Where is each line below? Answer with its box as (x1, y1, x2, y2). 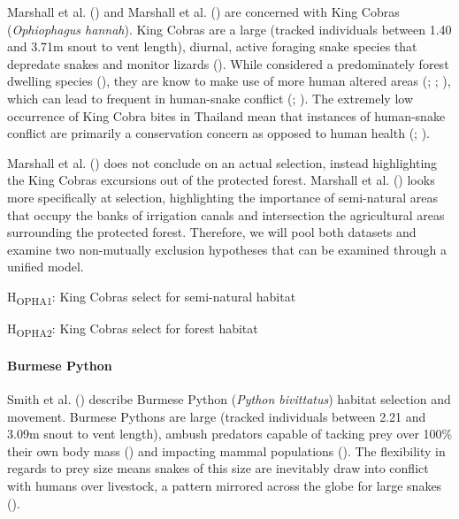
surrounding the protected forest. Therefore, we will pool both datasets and (7, 223, 417, 241)
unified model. (7, 257, 84, 276)
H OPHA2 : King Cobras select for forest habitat (7, 319, 258, 340)
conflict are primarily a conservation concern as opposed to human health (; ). (7, 124, 430, 142)
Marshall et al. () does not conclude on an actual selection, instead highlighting (7, 153, 438, 172)
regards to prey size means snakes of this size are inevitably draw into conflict (7, 459, 429, 477)
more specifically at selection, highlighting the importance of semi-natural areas (7, 187, 438, 206)
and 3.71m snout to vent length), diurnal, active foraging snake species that (7, 37, 417, 56)
